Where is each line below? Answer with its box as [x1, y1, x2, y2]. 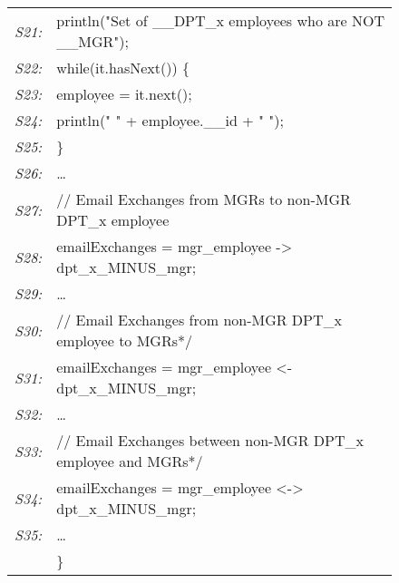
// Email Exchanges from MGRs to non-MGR [56, 189, 351, 209]
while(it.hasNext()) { [56, 57, 190, 78]
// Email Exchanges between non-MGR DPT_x [56, 430, 364, 451]
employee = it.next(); [56, 83, 192, 104]
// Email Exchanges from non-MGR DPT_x [56, 309, 342, 330]
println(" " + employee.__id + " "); [56, 110, 284, 131]
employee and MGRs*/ [56, 451, 203, 471]
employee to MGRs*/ [56, 330, 192, 351]
